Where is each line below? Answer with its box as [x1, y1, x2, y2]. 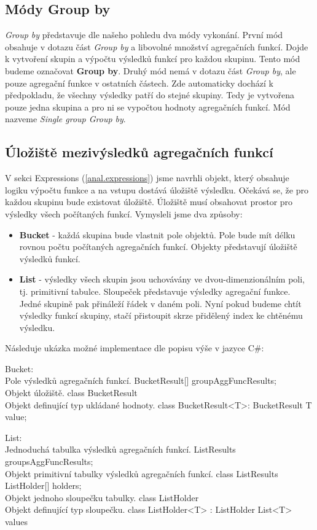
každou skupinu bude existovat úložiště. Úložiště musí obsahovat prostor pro [5, 195, 293, 208]
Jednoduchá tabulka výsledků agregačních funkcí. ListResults [5, 443, 236, 456]
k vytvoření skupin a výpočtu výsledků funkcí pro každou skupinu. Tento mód [5, 52, 300, 65]
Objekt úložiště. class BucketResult [5, 386, 138, 399]
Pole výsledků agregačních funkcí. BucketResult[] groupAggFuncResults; [5, 374, 276, 387]
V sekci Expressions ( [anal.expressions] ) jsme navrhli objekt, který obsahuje [5, 171, 289, 184]
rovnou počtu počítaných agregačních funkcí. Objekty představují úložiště [19, 240, 297, 253]
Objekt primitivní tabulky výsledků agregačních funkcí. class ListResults [5, 467, 278, 480]
